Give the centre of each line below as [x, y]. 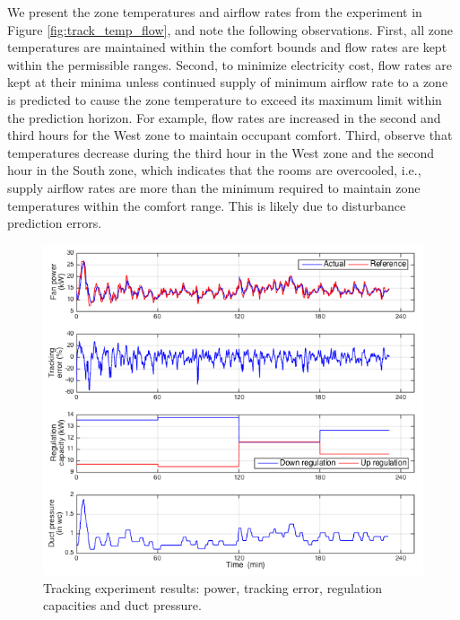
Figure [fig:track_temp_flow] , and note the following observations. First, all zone [230, 29]
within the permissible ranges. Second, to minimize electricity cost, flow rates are [230, 64]
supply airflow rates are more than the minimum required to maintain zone [214, 187]
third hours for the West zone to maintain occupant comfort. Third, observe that [230, 135]
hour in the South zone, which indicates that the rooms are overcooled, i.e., [214, 170]
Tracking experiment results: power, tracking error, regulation [213, 587]
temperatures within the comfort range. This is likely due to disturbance [207, 205]
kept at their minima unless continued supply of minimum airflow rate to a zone [228, 82]
